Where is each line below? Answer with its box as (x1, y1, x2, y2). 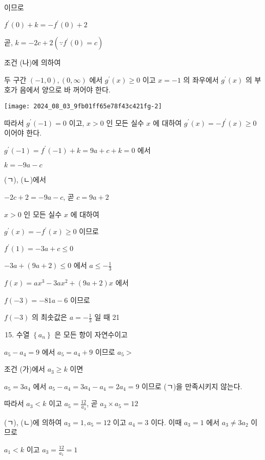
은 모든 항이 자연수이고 (54, 329, 128, 340)
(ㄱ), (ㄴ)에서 (4, 174, 46, 185)
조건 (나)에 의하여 (4, 57, 61, 68)
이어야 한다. (4, 127, 42, 138)
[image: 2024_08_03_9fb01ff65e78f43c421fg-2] (4, 102, 162, 110)
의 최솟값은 (31, 312, 67, 322)
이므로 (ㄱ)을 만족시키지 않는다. (141, 380, 242, 391)
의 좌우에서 (183, 74, 219, 85)
